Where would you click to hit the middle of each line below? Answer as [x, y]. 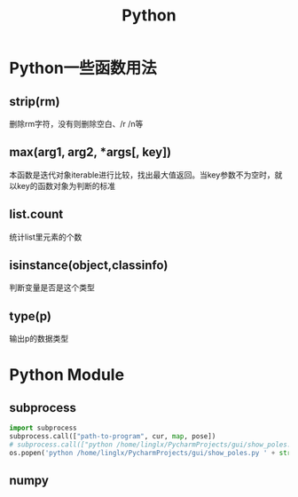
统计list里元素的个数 [46, 237]
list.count [36, 214]
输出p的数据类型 [39, 339]
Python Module [67, 375]
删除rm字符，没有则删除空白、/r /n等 [76, 124]
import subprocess [43, 428]
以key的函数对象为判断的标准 [63, 185]
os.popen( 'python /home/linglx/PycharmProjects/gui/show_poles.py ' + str [150, 453]
